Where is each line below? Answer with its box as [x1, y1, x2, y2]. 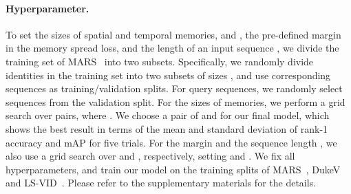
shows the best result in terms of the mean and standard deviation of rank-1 [6, 121, 328, 136]
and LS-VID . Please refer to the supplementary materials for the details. [6, 175, 317, 190]
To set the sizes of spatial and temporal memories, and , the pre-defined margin [6, 27, 341, 41]
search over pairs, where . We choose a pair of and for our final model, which [6, 108, 330, 122]
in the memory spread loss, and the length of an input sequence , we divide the [6, 41, 339, 55]
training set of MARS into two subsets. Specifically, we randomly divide [6, 54, 314, 68]
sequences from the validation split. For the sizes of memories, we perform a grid [6, 94, 345, 109]
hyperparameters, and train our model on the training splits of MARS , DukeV [6, 162, 341, 176]
